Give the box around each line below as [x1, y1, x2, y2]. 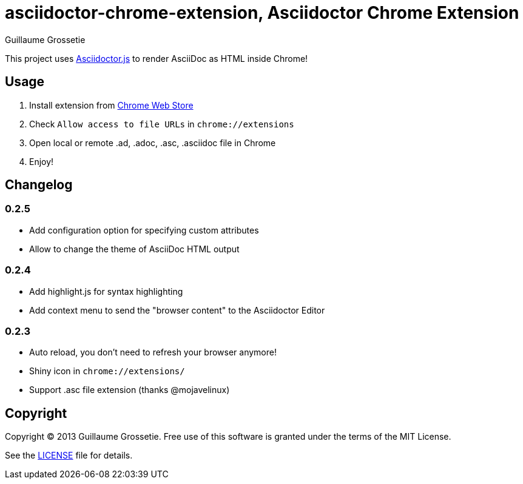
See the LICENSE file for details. [5, 450, 133, 461]
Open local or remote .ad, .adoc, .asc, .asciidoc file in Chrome [29, 137, 276, 148]
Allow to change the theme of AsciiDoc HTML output [29, 243, 240, 254]
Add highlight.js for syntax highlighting [29, 286, 183, 297]
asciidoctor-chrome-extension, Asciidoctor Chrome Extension [5, 2, 519, 23]
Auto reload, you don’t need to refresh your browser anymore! [29, 347, 277, 358]
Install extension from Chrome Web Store [29, 99, 194, 110]
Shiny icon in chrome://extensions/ [29, 366, 185, 377]
